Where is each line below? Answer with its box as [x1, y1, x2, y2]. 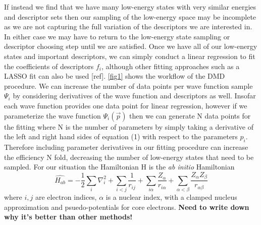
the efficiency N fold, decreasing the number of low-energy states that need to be [4, 151, 254, 162]
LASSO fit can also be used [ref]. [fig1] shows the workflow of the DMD [4, 71, 225, 81]
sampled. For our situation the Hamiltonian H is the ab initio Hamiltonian [4, 161, 235, 172]
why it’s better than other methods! [4, 211, 133, 222]
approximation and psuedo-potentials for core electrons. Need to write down [4, 201, 249, 212]
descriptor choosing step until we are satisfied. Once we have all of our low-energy [4, 41, 257, 51]
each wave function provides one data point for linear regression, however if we [4, 100, 247, 110]
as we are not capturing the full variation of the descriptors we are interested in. [4, 21, 252, 32]
